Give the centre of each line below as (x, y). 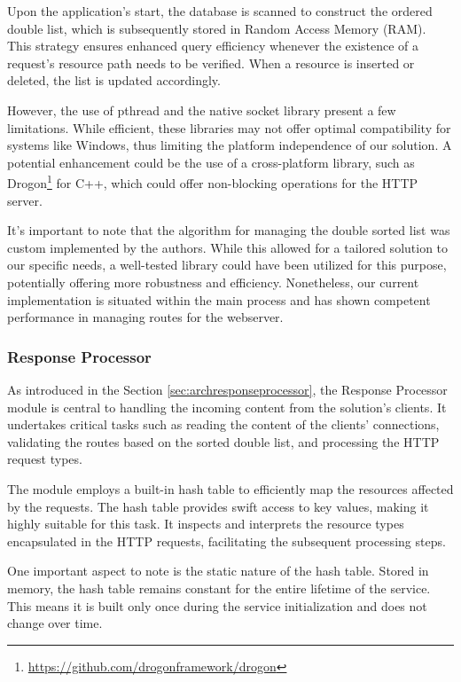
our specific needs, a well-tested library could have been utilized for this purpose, (227, 265)
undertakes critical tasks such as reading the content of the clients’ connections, (223, 424)
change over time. (55, 623)
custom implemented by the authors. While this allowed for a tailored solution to (228, 247)
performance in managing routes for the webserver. (145, 317)
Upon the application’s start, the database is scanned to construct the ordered (220, 11)
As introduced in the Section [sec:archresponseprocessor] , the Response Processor (227, 389)
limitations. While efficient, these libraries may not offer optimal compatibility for (229, 127)
